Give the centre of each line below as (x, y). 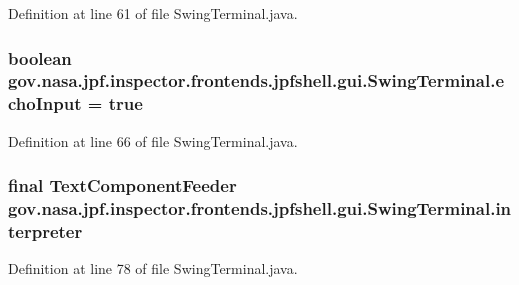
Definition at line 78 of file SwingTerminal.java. (153, 268)
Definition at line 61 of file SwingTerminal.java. (153, 13)
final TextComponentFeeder (122, 185)
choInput (45, 103)
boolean (40, 57)
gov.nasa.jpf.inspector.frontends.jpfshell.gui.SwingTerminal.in (260, 208)
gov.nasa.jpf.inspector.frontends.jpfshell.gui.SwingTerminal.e (256, 80)
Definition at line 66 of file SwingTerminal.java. (153, 140)
